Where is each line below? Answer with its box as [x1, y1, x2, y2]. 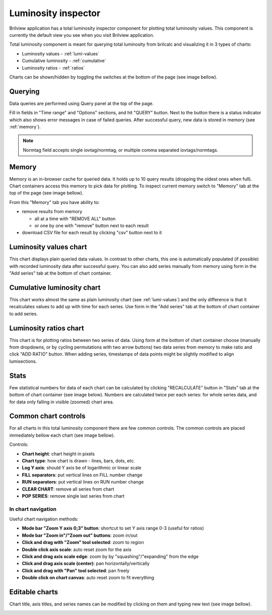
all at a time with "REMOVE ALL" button [34, 216, 116, 222]
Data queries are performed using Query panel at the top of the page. [9, 100, 154, 106]
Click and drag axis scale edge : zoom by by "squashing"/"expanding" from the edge [22, 554, 199, 560]
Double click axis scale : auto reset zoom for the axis [22, 546, 132, 553]
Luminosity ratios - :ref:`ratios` [22, 64, 85, 71]
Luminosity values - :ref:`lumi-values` [22, 50, 100, 56]
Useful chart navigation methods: [9, 516, 79, 522]
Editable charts [9, 588, 58, 596]
